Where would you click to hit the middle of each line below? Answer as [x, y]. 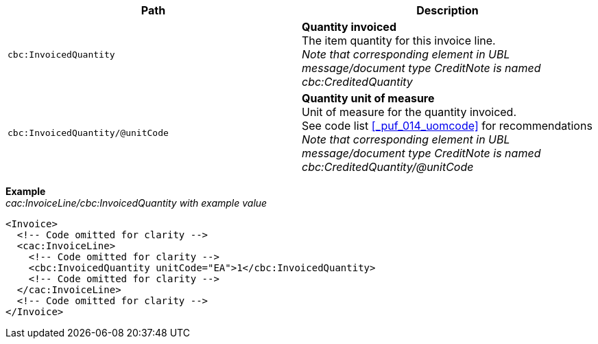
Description [447, 10]
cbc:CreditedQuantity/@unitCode [388, 167]
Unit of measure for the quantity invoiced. [409, 112]
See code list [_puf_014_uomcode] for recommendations [447, 126]
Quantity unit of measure [368, 98]
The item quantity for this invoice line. [399, 41]
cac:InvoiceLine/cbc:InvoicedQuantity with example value [136, 203]
